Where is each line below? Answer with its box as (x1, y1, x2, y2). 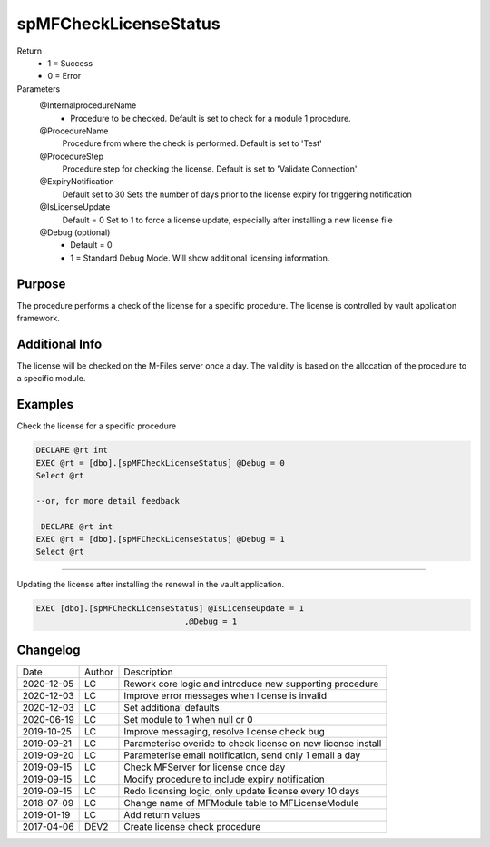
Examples (16, 397, 74, 412)
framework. (16, 313, 61, 324)
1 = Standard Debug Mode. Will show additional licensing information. (70, 252, 330, 263)
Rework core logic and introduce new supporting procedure (123, 677, 379, 690)
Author (84, 665, 113, 678)
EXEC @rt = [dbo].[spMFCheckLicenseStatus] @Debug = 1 (35, 534, 285, 545)
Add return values (123, 809, 201, 822)
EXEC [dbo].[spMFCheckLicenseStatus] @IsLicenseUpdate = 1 (35, 604, 304, 614)
